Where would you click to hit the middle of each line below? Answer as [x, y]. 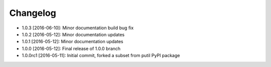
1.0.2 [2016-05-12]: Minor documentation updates [73, 34]
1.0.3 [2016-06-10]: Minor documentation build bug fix [78, 28]
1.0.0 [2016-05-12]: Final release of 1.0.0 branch [71, 48]
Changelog [33, 13]
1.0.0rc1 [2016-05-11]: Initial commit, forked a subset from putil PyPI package [101, 56]
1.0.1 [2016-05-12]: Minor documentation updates [73, 42]
